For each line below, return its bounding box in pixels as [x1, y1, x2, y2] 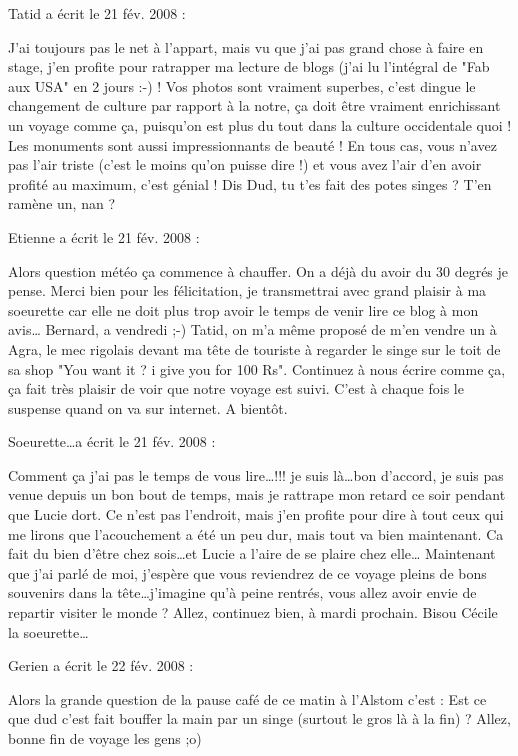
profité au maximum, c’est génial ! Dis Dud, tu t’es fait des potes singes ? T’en [8, 173, 492, 194]
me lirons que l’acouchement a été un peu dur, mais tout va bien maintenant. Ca [8, 523, 504, 544]
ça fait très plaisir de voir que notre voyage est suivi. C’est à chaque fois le [8, 378, 464, 399]
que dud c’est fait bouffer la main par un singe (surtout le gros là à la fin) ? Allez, [8, 708, 511, 729]
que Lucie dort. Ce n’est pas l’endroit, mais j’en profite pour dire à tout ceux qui [8, 504, 504, 525]
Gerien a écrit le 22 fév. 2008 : [8, 655, 194, 676]
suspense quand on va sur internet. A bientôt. [8, 397, 288, 418]
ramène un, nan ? [8, 193, 115, 214]
